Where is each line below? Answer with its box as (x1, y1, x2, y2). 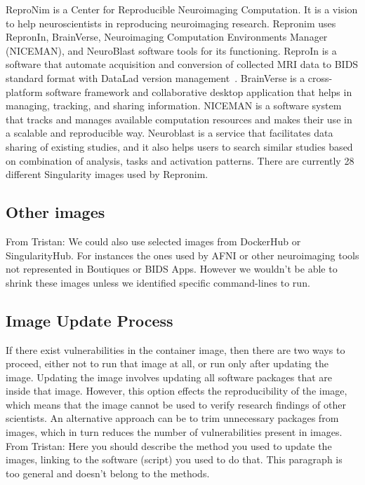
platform (6, 84, 43, 99)
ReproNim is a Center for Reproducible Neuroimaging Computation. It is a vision (6, 2, 358, 16)
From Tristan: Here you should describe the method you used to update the (6, 438, 332, 453)
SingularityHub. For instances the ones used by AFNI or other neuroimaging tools (6, 247, 359, 262)
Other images (6, 201, 105, 223)
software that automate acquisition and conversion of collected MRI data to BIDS (6, 57, 359, 71)
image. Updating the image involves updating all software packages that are (6, 369, 333, 384)
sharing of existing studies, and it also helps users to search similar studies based (6, 139, 353, 153)
